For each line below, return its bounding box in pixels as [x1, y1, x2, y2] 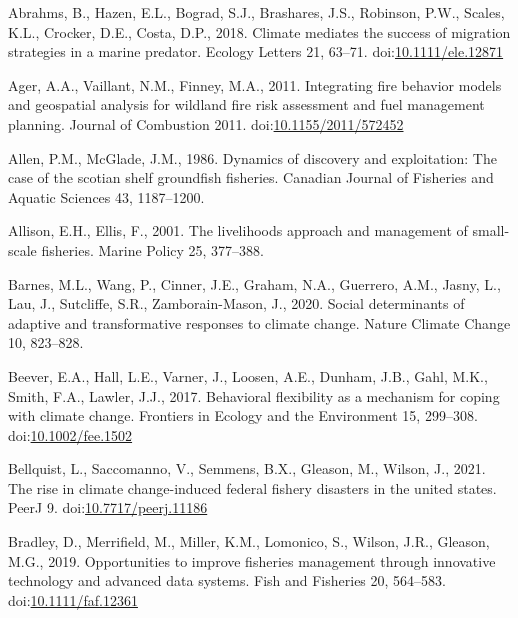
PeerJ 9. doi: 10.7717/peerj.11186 [8, 497, 208, 518]
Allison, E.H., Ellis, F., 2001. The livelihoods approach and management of [8, 220, 468, 241]
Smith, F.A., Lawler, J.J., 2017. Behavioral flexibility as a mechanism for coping [8, 385, 500, 406]
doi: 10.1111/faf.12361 [8, 589, 138, 610]
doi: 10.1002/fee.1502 [8, 424, 133, 445]
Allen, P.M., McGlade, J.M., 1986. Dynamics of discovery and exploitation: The [8, 147, 497, 168]
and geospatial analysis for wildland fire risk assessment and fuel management [8, 94, 485, 115]
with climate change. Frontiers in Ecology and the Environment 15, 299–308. [8, 405, 478, 426]
